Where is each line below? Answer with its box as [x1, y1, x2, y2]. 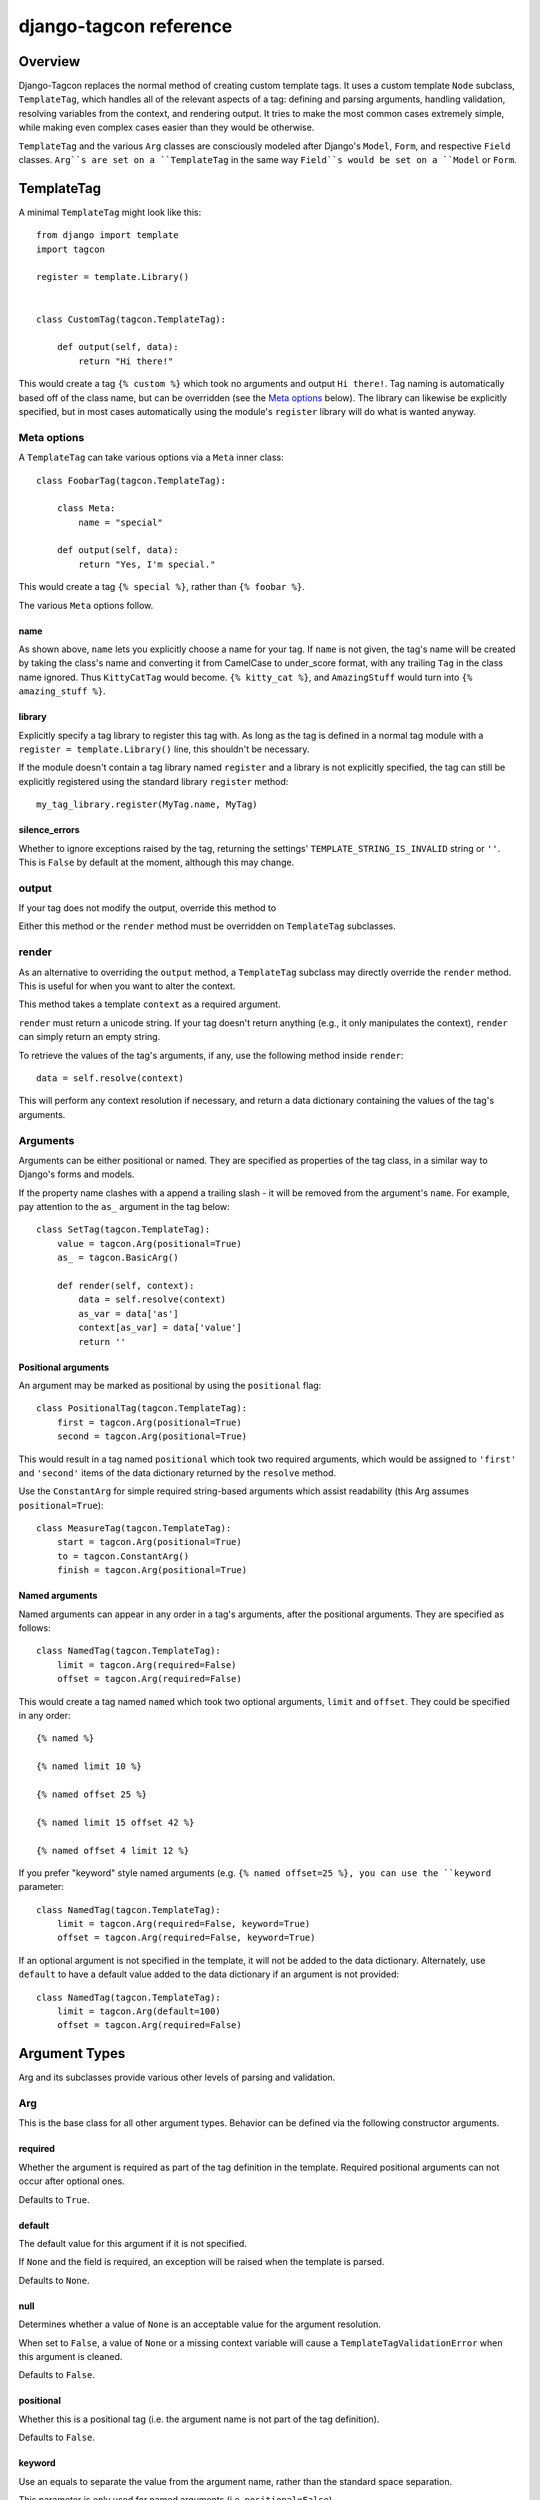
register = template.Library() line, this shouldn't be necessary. [18, 743, 310, 755]
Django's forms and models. [18, 1168, 135, 1180]
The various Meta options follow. [18, 599, 154, 611]
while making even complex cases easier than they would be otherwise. [18, 121, 315, 134]
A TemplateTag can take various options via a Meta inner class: [18, 451, 284, 464]
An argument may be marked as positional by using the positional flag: [18, 1379, 322, 1391]
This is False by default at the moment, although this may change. [18, 856, 295, 868]
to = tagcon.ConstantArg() [56, 1550, 190, 1562]
